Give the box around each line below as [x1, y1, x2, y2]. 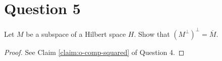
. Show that [134, 28, 170, 39]
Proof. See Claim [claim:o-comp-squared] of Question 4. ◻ [4, 46, 185, 57]
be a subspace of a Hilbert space [26, 28, 126, 39]
